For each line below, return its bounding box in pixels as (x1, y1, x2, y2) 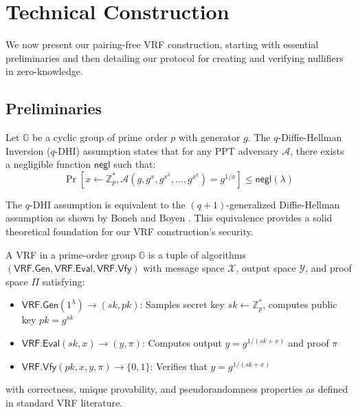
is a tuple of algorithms (148, 247, 246, 261)
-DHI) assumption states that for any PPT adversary (54, 143, 279, 158)
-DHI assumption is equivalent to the (30, 197, 186, 211)
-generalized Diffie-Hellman (226, 197, 340, 211)
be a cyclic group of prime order (32, 130, 168, 144)
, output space (236, 261, 296, 275)
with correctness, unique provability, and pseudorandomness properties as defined (5, 382, 348, 396)
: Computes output (142, 336, 222, 350)
